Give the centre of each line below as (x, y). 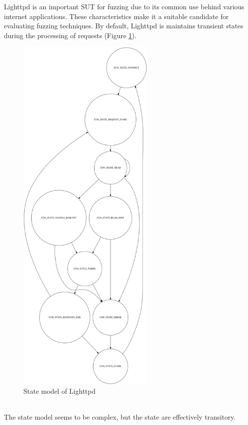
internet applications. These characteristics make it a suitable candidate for (116, 16)
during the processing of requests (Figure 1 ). (70, 35)
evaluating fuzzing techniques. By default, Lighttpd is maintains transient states (124, 26)
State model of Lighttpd (59, 391)
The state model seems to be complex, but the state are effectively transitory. (120, 417)
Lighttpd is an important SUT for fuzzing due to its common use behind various (124, 6)
